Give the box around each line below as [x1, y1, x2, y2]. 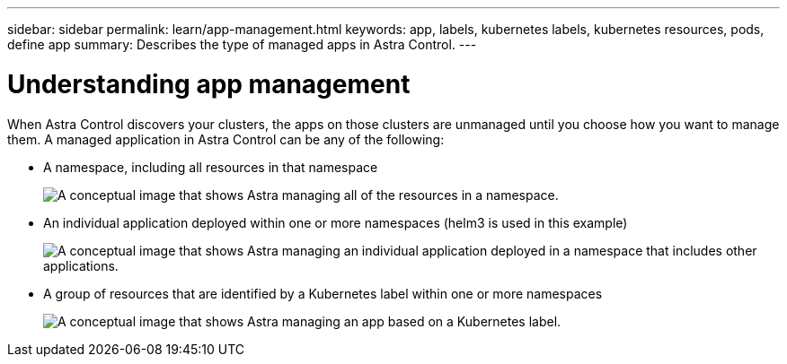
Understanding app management [7, 68, 411, 100]
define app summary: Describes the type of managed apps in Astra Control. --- [7, 37, 477, 52]
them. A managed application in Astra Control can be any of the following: [7, 131, 445, 147]
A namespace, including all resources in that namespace [43, 159, 378, 175]
